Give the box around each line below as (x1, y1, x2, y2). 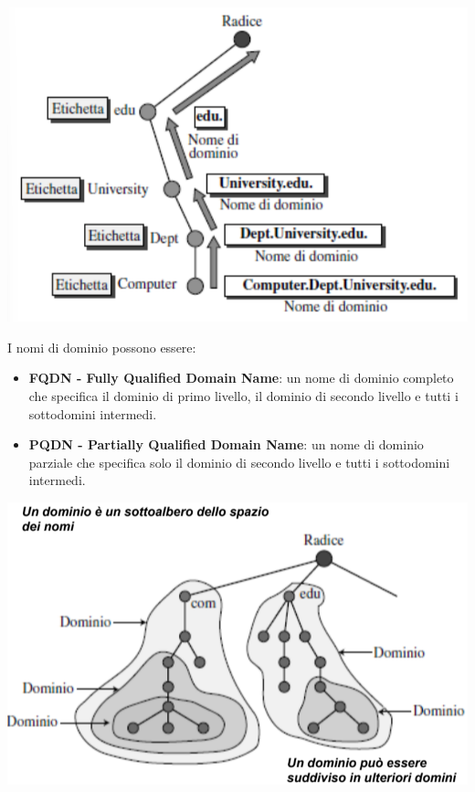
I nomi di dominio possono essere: (7, 337, 196, 356)
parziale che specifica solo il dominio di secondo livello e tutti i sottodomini (28, 452, 450, 471)
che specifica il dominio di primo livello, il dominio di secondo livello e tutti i (28, 386, 459, 406)
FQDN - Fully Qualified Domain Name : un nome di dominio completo (28, 368, 454, 387)
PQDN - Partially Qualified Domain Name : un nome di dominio (28, 435, 424, 454)
